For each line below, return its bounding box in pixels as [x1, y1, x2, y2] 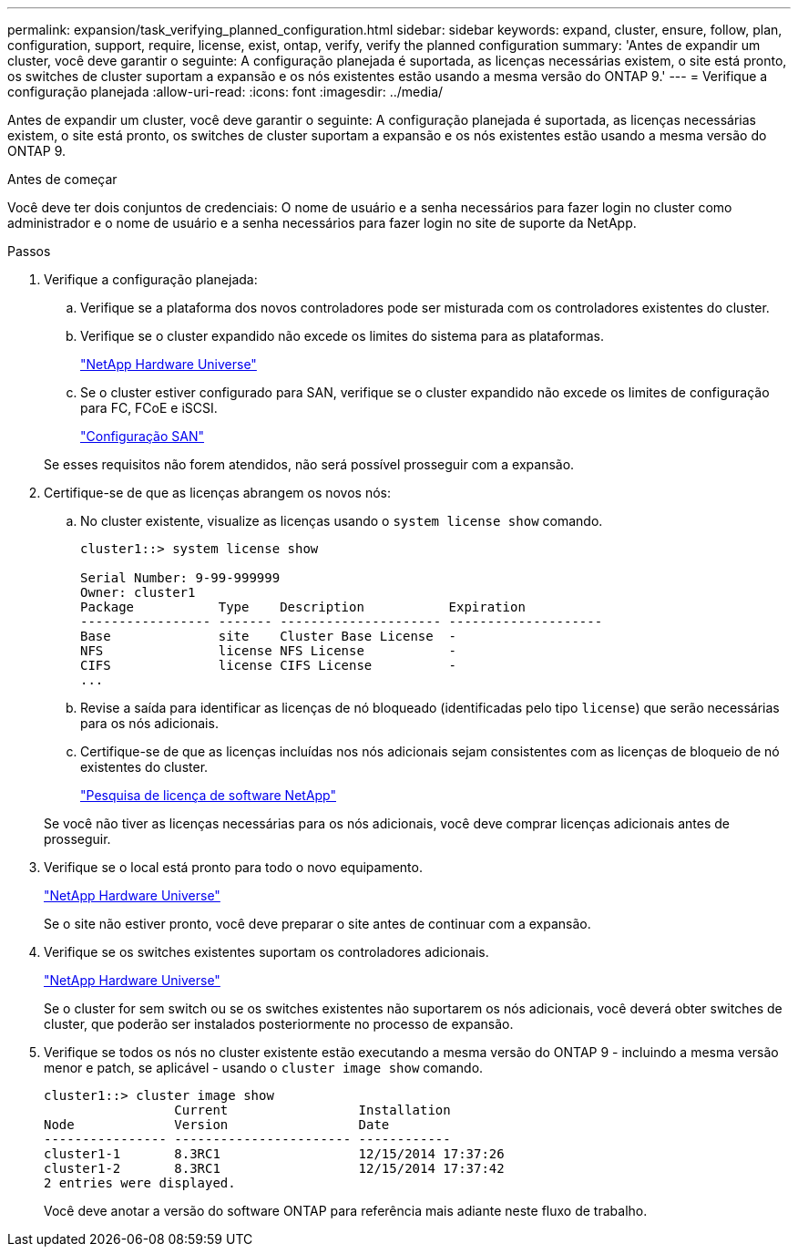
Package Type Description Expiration [80, 600, 526, 614]
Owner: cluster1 [80, 585, 196, 600]
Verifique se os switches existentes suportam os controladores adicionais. [44, 944, 489, 960]
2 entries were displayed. [44, 1176, 236, 1190]
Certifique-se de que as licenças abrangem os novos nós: [44, 485, 392, 500]
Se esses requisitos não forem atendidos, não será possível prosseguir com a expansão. [44, 457, 575, 472]
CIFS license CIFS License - [80, 658, 457, 673]
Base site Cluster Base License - [80, 629, 457, 643]
